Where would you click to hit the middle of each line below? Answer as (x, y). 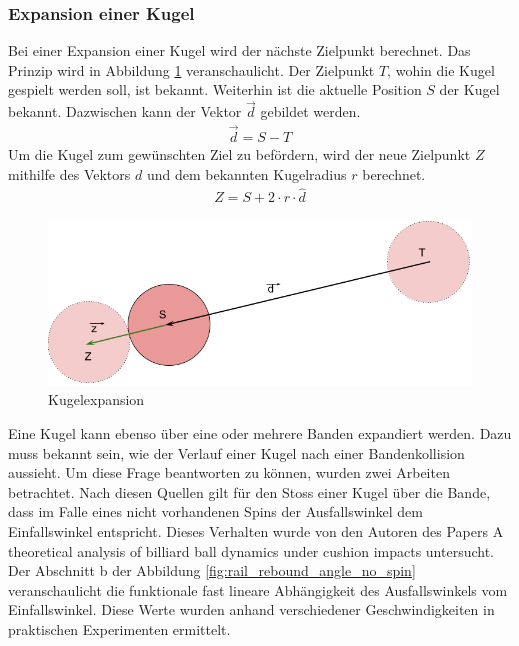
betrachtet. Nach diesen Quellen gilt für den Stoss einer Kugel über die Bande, (249, 491)
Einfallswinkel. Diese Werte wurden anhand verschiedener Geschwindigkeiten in (251, 609)
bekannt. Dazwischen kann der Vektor (125, 111)
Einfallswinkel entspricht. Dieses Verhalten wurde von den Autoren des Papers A (256, 530)
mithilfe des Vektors (69, 173)
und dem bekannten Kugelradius (246, 173)
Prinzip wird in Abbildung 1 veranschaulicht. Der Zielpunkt (191, 69)
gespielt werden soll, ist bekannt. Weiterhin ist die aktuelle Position (215, 89)
